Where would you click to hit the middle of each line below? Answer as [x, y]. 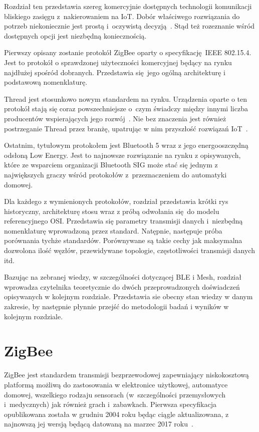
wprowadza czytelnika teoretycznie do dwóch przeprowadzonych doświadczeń [122, 286]
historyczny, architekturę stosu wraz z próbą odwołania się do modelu [112, 211]
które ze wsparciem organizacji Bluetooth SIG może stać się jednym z [111, 165]
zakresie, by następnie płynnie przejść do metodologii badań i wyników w [116, 306]
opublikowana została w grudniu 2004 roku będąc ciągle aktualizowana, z [116, 414]
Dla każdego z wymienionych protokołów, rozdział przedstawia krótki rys [116, 201]
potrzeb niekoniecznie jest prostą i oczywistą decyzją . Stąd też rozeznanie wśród [129, 26]
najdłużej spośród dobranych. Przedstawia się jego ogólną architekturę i [115, 72]
